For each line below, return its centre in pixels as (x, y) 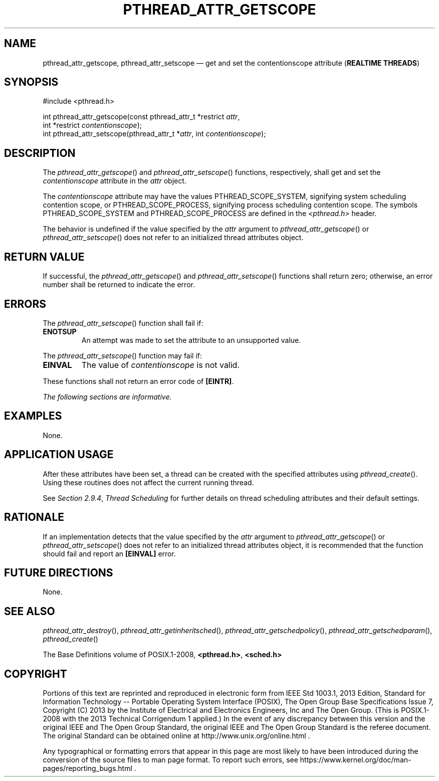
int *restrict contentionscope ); (92, 125)
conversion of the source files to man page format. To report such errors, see (170, 760)
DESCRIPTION (40, 153)
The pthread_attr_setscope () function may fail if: (123, 355)
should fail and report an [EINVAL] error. (109, 553)
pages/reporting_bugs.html (87, 768)
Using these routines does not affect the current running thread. (148, 482)
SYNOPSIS (31, 82)
